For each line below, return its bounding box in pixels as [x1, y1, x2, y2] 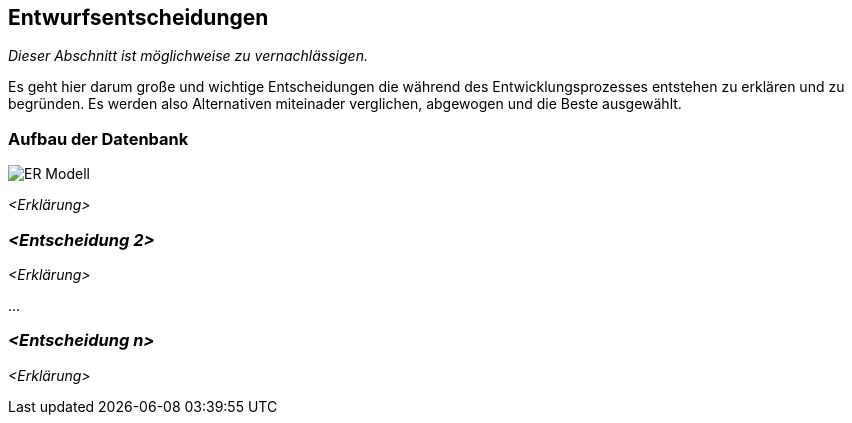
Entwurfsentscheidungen [8, 5, 269, 30]
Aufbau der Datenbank [8, 128, 189, 149]
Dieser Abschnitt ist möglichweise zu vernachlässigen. [8, 47, 368, 65]
